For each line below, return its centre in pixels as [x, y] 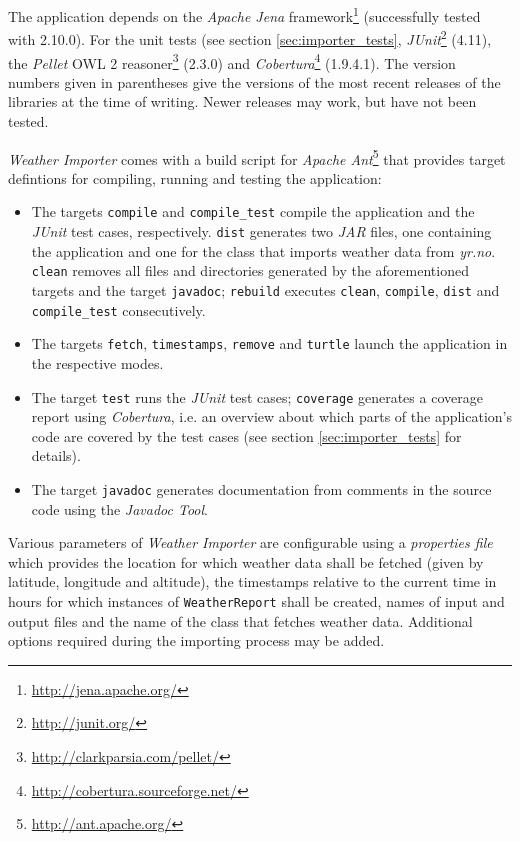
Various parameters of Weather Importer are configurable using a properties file [250, 542]
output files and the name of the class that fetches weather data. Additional [240, 620]
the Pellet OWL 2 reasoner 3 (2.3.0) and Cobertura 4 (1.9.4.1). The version [232, 61]
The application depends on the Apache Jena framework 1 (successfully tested [244, 14]
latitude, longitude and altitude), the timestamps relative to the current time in [252, 581]
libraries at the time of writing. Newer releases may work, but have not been [242, 101]
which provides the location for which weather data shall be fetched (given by [246, 561]
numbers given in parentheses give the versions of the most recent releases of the [254, 81]
